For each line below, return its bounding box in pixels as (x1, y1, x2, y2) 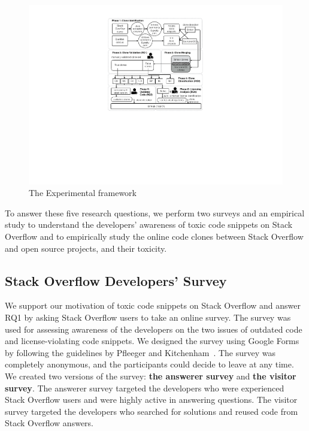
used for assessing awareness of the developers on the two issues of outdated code (5, 323, 302, 335)
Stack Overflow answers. (5, 417, 93, 429)
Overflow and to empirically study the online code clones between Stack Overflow (5, 230, 304, 243)
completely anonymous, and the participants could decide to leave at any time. (5, 358, 294, 370)
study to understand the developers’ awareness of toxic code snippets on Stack (5, 218, 293, 231)
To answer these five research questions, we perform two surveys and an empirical (5, 206, 305, 219)
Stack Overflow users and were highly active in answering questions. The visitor (5, 393, 298, 406)
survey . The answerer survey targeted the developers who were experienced (5, 381, 284, 394)
